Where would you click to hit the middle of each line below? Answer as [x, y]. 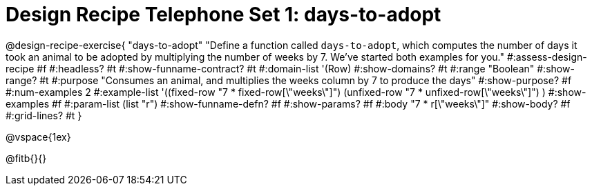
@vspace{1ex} [38, 137]
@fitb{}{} [26, 158]
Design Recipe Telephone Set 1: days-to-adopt [223, 14]
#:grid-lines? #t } [44, 115]
